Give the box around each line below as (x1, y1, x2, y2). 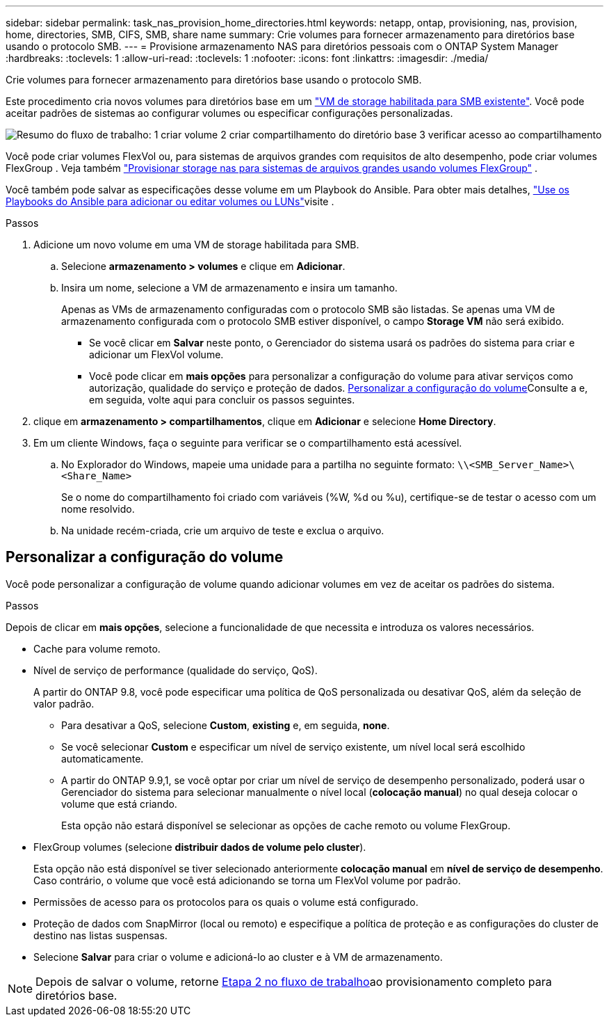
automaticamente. (61, 752, 144, 765)
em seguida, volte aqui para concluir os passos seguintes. (89, 394, 355, 406)
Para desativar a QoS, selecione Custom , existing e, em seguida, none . (61, 719, 390, 731)
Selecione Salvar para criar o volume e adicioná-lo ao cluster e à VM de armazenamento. (33, 950, 443, 963)
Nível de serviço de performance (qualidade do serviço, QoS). (33, 664, 318, 676)
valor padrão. (33, 697, 95, 710)
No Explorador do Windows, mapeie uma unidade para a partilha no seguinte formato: (61, 458, 455, 470)
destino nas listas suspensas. (33, 929, 168, 941)
